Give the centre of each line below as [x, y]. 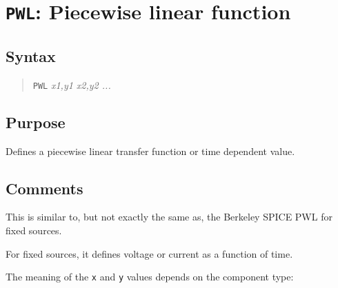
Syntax [31, 55]
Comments [44, 188]
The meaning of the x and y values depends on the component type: [150, 277]
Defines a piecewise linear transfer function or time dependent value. [150, 151]
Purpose [36, 122]
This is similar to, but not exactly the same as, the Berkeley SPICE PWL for [169, 217]
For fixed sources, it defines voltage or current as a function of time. [149, 253]
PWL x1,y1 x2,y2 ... [72, 84]
